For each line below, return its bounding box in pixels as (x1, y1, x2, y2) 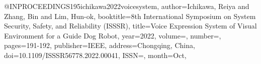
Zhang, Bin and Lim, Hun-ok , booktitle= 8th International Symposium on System (4, 10, 256, 21)
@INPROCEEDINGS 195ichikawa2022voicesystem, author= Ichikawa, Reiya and (4, 1, 249, 11)
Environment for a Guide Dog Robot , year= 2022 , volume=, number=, (4, 30, 221, 40)
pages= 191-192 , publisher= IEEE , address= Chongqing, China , (4, 40, 195, 50)
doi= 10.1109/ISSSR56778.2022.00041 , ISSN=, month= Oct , (4, 49, 187, 60)
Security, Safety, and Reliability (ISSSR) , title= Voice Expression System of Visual (4, 20, 257, 31)
